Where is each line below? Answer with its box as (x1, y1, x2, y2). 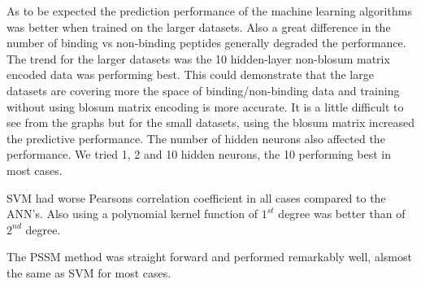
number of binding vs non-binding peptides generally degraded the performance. (7, 34, 406, 51)
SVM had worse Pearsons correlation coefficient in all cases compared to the (7, 189, 386, 206)
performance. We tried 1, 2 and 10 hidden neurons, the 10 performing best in (7, 146, 391, 163)
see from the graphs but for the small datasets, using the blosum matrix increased (7, 114, 415, 131)
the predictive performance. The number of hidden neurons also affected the (7, 129, 385, 146)
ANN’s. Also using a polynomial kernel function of (7, 205, 258, 222)
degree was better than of (278, 205, 406, 222)
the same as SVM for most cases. (7, 264, 171, 281)
